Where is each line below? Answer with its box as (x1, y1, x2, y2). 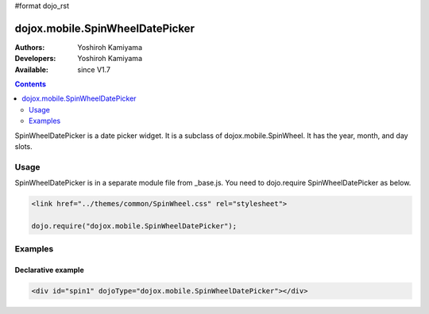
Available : (14, 64, 49, 75)
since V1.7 (77, 64, 111, 75)
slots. (14, 142, 33, 151)
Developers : (14, 54, 56, 63)
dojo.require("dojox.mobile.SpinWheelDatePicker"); (31, 221, 238, 230)
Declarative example (14, 266, 84, 275)
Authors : (14, 42, 45, 52)
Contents (14, 79, 47, 89)
